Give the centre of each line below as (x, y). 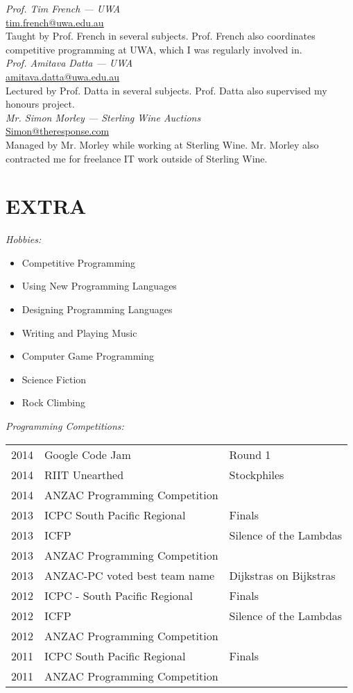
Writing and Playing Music (79, 332)
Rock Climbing (53, 402)
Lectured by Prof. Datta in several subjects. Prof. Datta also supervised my (166, 90)
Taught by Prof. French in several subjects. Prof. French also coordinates (161, 36)
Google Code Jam (88, 454)
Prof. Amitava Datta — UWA (69, 63)
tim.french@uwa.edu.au (55, 22)
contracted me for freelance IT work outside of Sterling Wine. (137, 158)
